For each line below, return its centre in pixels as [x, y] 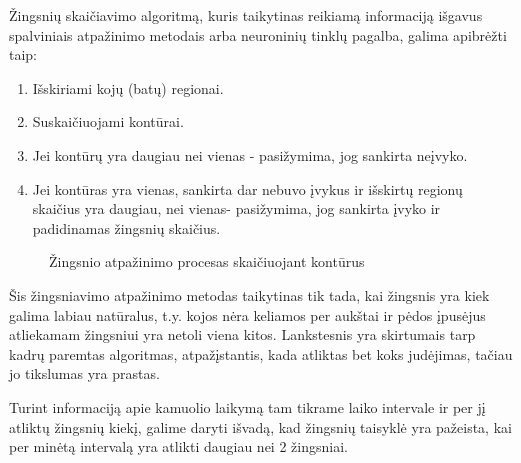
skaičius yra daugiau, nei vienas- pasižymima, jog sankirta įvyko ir [236, 208]
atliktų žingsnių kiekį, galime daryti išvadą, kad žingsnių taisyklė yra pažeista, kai [260, 426]
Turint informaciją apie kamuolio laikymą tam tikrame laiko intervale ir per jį [247, 406]
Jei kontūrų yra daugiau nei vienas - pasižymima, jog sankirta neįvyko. [250, 154]
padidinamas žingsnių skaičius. [126, 227]
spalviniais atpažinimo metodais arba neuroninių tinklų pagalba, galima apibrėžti [258, 34]
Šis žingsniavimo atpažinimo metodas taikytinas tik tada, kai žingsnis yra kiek [249, 294]
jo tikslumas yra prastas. [84, 373]
